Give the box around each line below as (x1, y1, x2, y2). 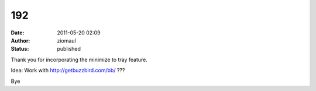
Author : (11, 37, 30, 44)
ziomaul (57, 37, 76, 44)
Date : (11, 29, 25, 36)
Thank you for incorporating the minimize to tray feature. (11, 56, 147, 63)
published (57, 45, 81, 52)
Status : (11, 45, 29, 52)
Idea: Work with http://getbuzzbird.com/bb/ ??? (11, 67, 125, 74)
